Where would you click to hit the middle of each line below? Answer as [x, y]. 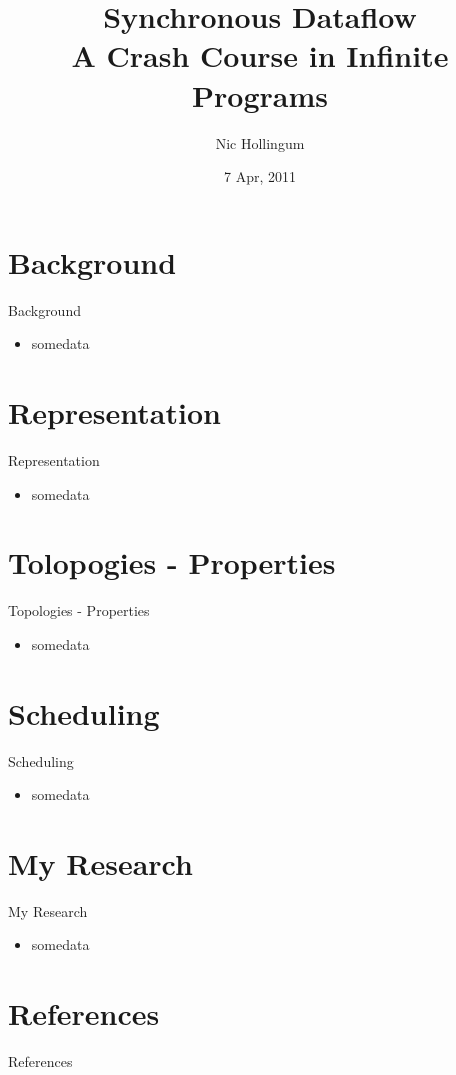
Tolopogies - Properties [172, 562]
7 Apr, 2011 [260, 176]
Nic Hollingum [260, 142]
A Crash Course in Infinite [260, 55]
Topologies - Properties [79, 610]
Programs [260, 94]
